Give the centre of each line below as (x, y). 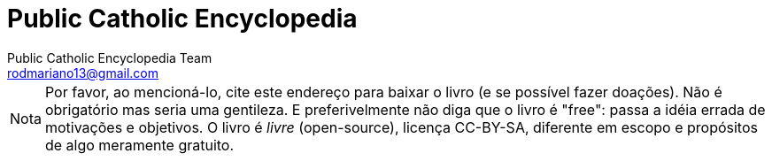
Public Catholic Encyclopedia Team (110, 57)
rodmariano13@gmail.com (83, 73)
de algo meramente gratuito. (139, 145)
